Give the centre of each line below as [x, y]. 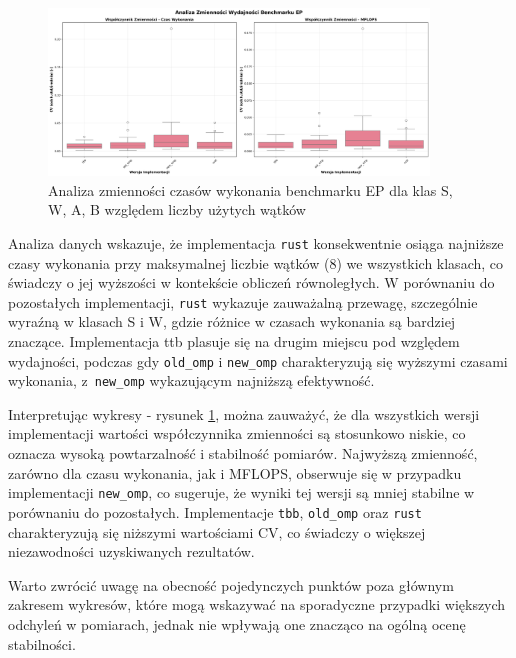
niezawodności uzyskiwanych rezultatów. [131, 551]
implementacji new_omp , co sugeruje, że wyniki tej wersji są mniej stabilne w [241, 492]
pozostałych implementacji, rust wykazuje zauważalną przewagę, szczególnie [243, 301]
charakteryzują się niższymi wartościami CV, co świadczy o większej [217, 531]
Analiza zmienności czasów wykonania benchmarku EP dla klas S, [250, 189]
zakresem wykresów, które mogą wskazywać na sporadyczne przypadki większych [257, 604]
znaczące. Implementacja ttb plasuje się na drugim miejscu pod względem [234, 340]
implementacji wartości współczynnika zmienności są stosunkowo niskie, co [237, 433]
